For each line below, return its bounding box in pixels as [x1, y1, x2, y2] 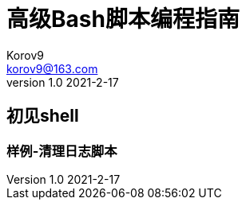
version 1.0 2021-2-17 [6, 75, 119, 89]
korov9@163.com [6, 61, 98, 76]
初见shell [6, 106, 79, 126]
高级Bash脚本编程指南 [6, 6, 240, 33]
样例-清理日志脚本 [6, 142, 117, 159]
